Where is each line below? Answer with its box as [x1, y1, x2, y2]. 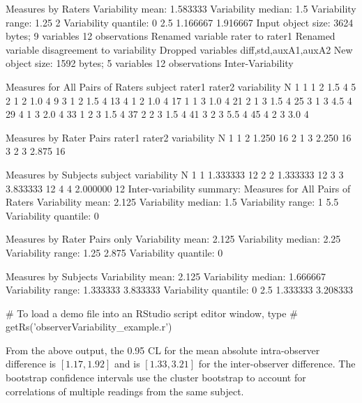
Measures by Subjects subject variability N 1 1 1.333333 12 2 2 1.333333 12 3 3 [6, 167, 344, 181]
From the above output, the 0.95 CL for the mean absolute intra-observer [6, 342, 320, 357]
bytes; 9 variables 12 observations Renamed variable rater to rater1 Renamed [6, 29, 335, 43]
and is [114, 356, 140, 371]
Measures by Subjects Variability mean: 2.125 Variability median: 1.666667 [6, 268, 326, 283]
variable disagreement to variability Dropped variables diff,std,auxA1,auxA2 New [6, 42, 353, 56]
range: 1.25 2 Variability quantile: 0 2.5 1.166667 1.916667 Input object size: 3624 [6, 15, 354, 29]
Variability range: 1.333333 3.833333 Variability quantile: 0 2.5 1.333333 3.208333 [6, 282, 353, 297]
